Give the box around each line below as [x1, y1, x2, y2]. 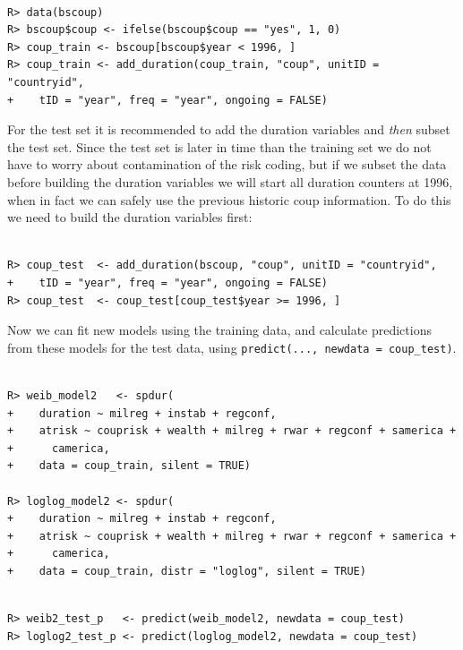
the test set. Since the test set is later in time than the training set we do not [7, 137, 432, 156]
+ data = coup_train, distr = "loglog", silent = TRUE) [7, 564, 366, 577]
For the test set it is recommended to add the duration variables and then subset [7, 120, 450, 139]
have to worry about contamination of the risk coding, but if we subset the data [7, 155, 447, 174]
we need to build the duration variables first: [7, 208, 253, 227]
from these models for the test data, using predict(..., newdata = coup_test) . [7, 338, 457, 356]
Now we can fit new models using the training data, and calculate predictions [7, 321, 432, 339]
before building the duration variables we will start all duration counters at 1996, [7, 172, 453, 191]
